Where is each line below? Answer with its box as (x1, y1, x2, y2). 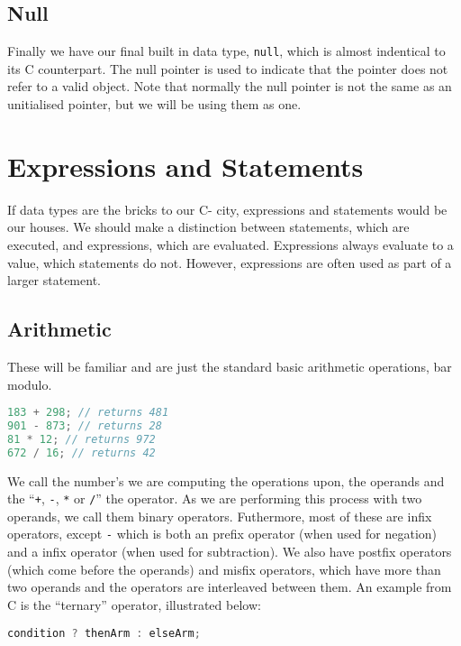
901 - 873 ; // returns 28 (7, 420, 162, 432)
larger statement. (7, 271, 101, 290)
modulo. (7, 374, 52, 393)
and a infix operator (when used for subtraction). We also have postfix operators (7, 542, 452, 561)
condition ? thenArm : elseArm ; (7, 626, 201, 640)
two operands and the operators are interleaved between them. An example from (7, 577, 452, 596)
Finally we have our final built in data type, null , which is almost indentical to (7, 42, 446, 60)
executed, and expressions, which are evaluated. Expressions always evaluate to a (7, 235, 454, 254)
